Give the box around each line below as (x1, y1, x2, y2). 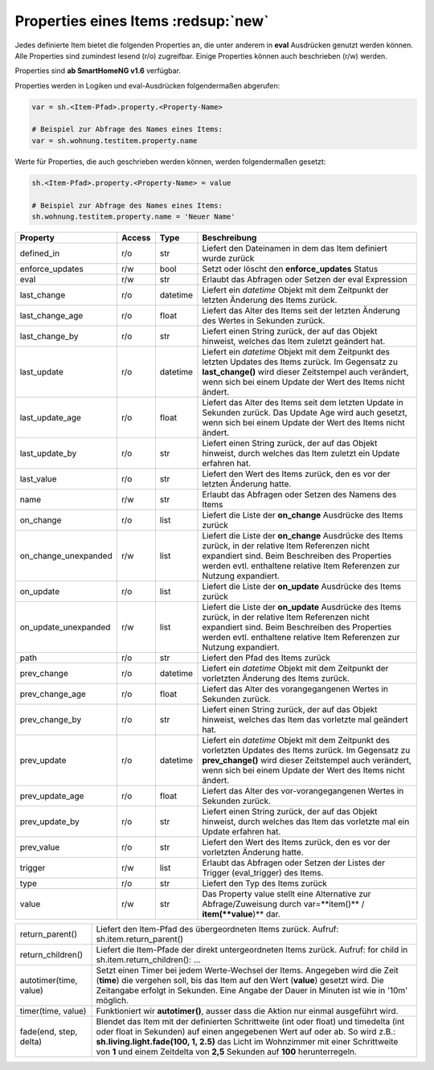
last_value (19, 474, 57, 484)
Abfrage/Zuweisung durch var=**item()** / (202, 899, 365, 909)
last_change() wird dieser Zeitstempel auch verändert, (202, 367, 409, 377)
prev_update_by (19, 816, 80, 827)
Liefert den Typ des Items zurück (202, 878, 327, 888)
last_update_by (19, 448, 77, 458)
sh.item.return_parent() (96, 933, 184, 945)
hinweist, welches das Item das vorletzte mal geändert (202, 714, 409, 725)
